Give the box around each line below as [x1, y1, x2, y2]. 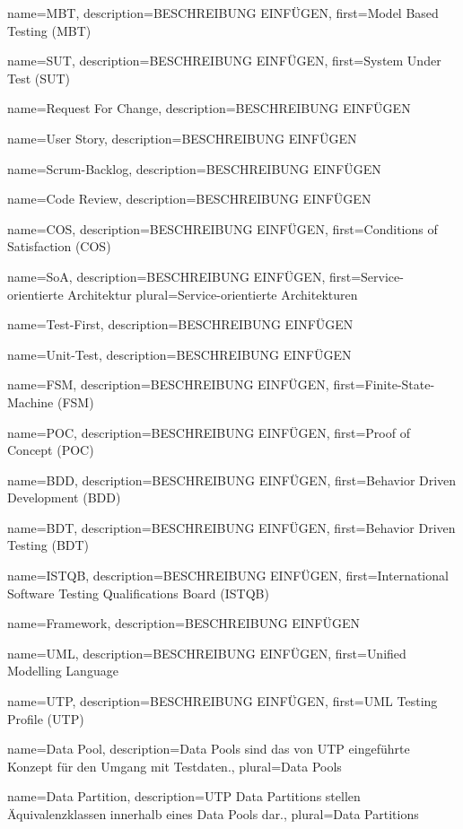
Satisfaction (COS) [7, 237, 111, 256]
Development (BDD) [7, 488, 121, 507]
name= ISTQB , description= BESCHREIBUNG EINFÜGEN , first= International [7, 566, 449, 585]
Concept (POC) [7, 441, 94, 459]
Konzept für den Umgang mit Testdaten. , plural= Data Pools [7, 756, 342, 775]
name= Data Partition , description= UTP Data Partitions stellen [7, 787, 361, 806]
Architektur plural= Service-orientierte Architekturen [67, 284, 358, 303]
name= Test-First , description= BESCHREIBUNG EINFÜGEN [7, 315, 354, 334]
